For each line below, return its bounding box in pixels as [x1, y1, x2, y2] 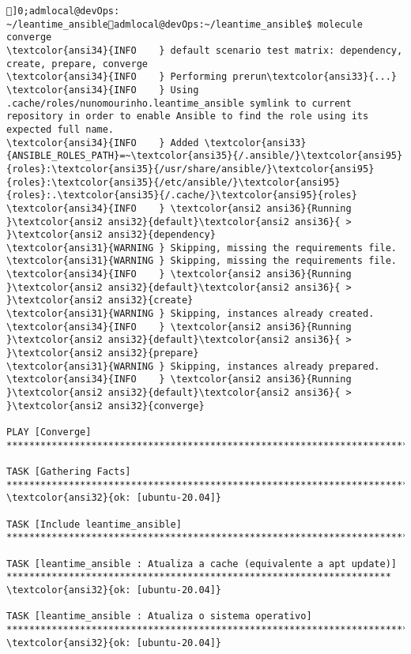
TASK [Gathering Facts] [6, 465, 131, 477]
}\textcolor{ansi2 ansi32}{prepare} [6, 348, 199, 359]
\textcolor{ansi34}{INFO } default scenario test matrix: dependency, [6, 44, 403, 56]
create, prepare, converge [6, 58, 148, 70]
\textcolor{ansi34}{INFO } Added [6, 137, 199, 148]
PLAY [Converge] [6, 427, 92, 438]
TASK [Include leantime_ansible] [6, 518, 182, 530]
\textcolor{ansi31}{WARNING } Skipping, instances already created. [6, 308, 375, 320]
